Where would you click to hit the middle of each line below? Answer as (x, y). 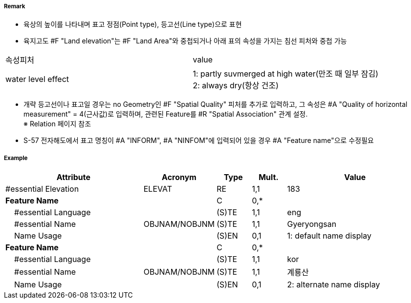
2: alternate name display (334, 285)
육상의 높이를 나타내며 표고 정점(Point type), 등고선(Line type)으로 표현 (133, 24)
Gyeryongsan (312, 224)
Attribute (73, 177)
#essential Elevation (42, 189)
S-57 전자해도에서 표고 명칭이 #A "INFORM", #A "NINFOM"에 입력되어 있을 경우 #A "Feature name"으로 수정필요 (199, 141)
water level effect (37, 79)
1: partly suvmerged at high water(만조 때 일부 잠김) (285, 74)
